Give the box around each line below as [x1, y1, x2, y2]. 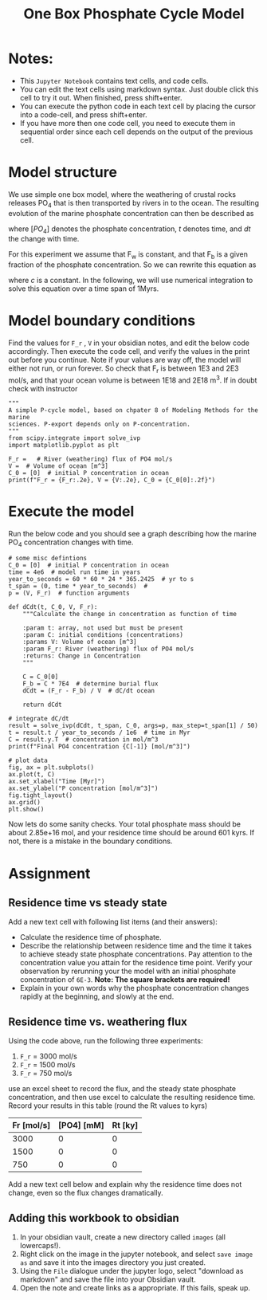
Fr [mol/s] [12, 1120, 51, 1131]
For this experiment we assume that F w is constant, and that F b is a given [8, 249, 249, 261]
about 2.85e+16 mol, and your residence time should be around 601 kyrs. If [8, 828, 255, 838]
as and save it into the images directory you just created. [19, 1258, 206, 1267]
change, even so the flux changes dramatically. [8, 1188, 163, 1198]
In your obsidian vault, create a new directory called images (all [19, 1232, 226, 1242]
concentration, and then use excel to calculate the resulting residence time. [8, 1093, 256, 1102]
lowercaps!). [19, 1241, 61, 1251]
